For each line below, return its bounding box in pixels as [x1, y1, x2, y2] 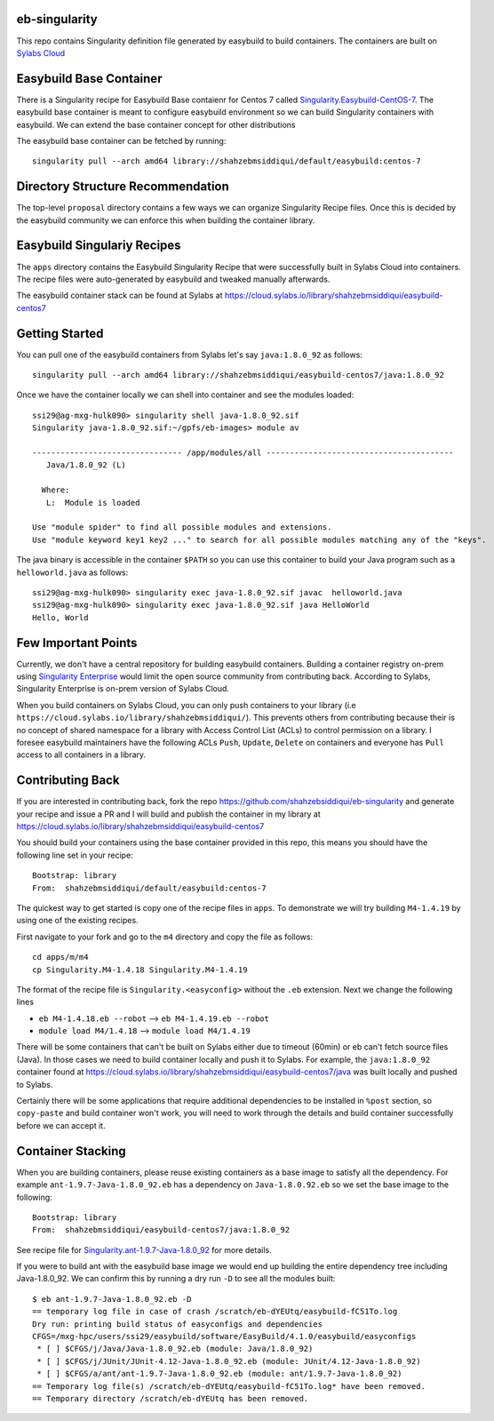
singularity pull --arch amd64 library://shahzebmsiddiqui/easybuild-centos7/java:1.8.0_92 [32, 370, 444, 380]
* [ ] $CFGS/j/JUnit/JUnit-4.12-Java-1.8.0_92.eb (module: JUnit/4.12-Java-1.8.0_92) [36, 1356, 421, 1366]
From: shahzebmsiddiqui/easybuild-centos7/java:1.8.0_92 [32, 1225, 291, 1235]
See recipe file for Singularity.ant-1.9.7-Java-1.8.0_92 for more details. [16, 1244, 272, 1255]
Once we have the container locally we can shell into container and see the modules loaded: [16, 389, 355, 400]
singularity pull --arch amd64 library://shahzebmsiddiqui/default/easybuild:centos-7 [32, 156, 421, 166]
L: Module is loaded [45, 498, 140, 507]
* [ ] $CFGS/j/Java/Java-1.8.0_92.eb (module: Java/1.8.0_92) [36, 1344, 314, 1354]
